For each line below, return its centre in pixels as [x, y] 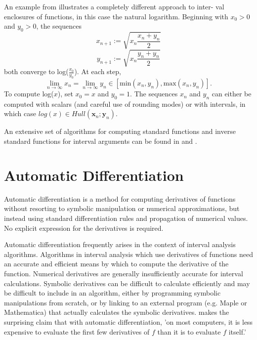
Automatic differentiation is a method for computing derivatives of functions [120, 198]
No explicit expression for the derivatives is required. [84, 228]
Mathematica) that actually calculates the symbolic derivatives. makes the [117, 312]
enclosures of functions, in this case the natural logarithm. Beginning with [116, 16]
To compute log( [29, 94]
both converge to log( [36, 71]
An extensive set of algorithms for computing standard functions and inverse [120, 131]
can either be [232, 94]
